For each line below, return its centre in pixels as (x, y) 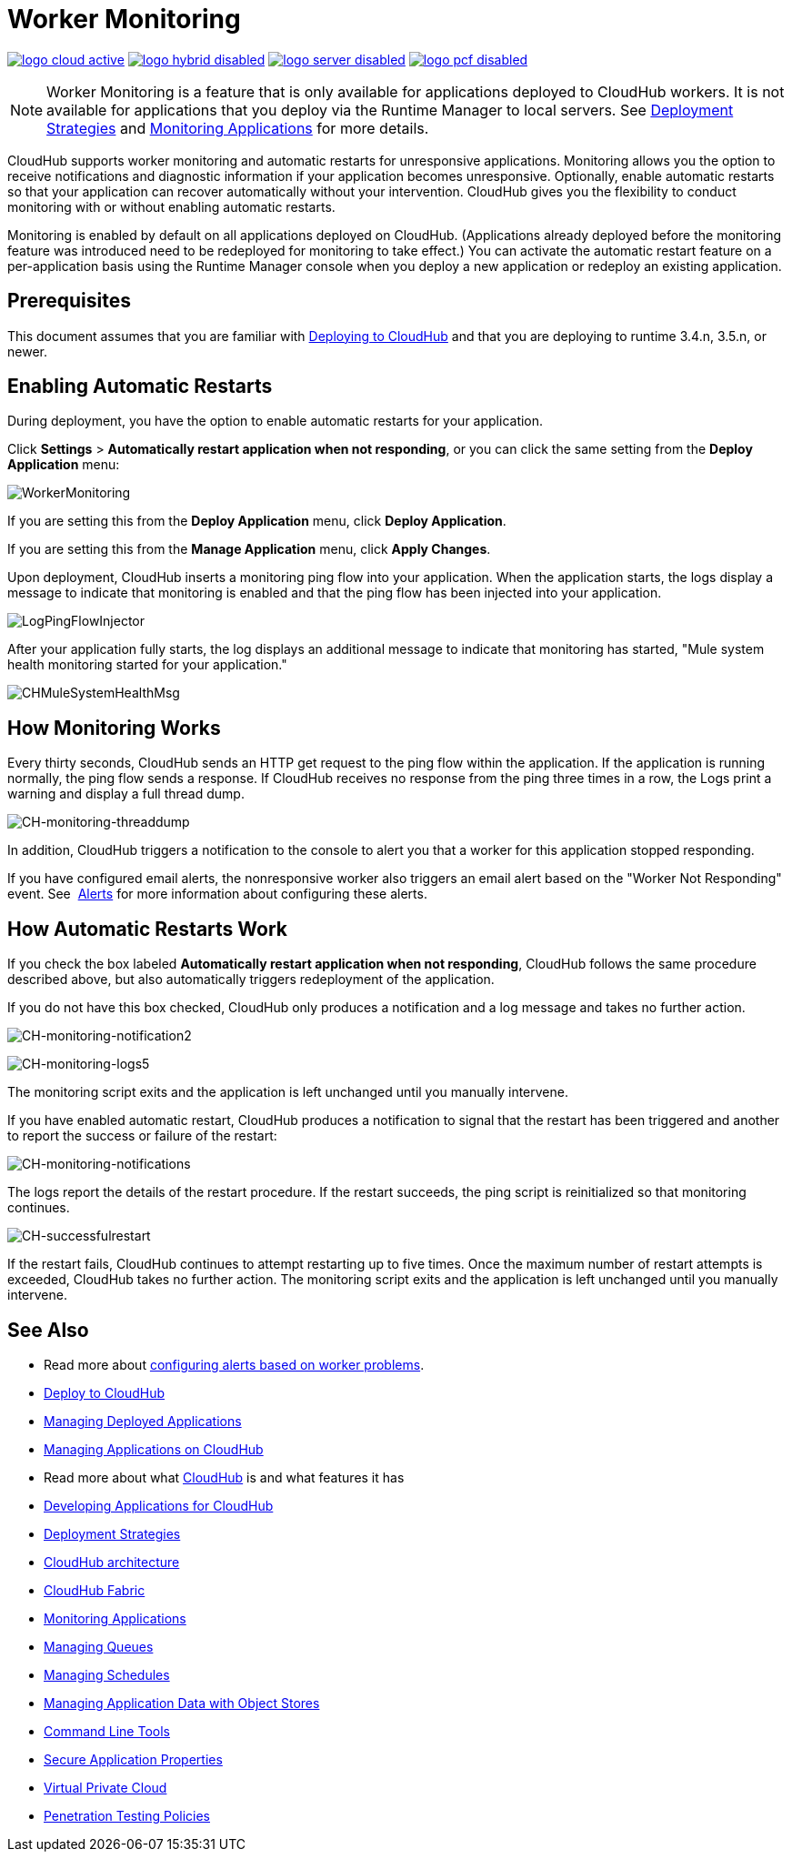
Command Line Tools (107, 1731)
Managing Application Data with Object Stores (182, 1703)
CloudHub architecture (112, 1562)
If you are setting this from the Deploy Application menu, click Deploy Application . (257, 521)
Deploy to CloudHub (105, 1392)
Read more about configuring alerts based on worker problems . (234, 1364)
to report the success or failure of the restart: (142, 1136)
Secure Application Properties (133, 1759)
